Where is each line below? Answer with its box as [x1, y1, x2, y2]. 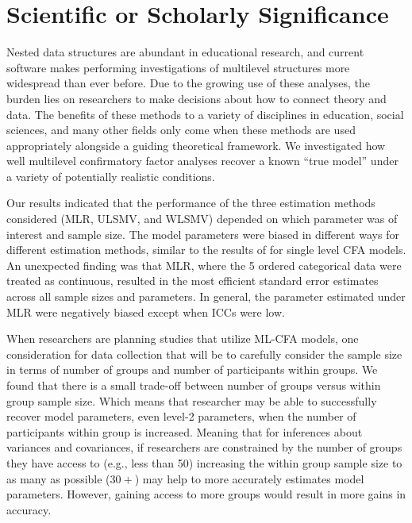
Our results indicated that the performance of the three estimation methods [6, 194, 375, 211]
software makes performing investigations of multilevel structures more [6, 59, 350, 75]
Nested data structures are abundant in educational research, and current [6, 44, 364, 60]
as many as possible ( [6, 470, 110, 486]
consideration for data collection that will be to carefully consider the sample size [6, 345, 402, 362]
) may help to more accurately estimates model [134, 470, 364, 486]
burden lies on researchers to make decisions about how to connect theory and [6, 90, 387, 106]
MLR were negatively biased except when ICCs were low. [6, 303, 285, 320]
